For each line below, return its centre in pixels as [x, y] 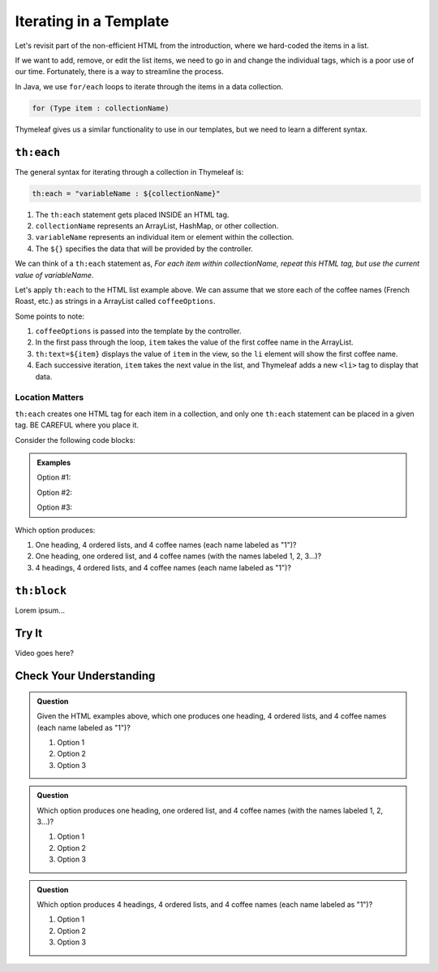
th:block [41, 590]
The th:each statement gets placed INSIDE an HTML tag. [132, 215]
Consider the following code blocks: [75, 440]
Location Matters [49, 397]
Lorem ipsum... [40, 610]
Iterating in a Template [92, 21]
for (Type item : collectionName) [101, 108]
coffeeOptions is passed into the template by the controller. [138, 331]
